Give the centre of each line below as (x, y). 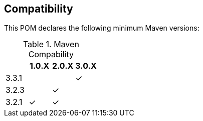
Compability (51, 54)
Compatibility (39, 9)
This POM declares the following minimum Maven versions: (102, 28)
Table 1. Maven (51, 44)
